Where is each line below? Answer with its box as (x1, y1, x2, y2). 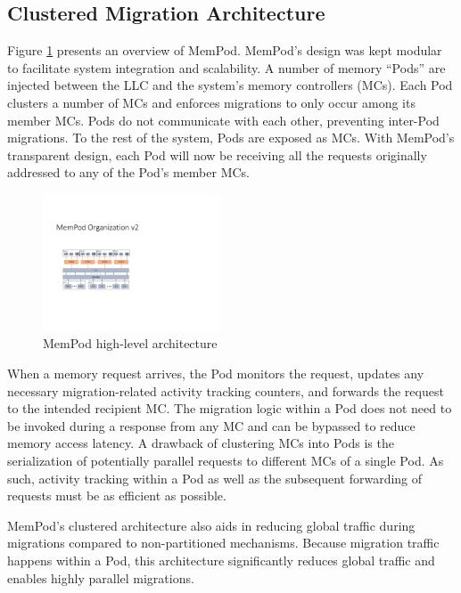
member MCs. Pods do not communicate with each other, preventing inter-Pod (7, 110, 440, 129)
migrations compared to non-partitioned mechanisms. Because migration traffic (7, 533, 440, 552)
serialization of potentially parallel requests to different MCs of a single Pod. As (7, 451, 444, 470)
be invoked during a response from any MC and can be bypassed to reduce (7, 416, 416, 435)
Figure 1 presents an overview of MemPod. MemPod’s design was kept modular (7, 41, 442, 60)
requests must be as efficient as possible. (7, 486, 226, 505)
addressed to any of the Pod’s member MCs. (7, 163, 251, 182)
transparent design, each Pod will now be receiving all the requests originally (7, 145, 427, 164)
